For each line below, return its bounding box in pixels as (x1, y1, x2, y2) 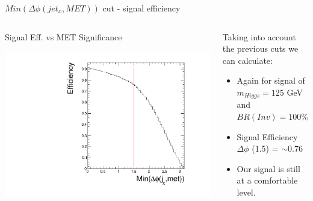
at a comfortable (237, 174, 298, 187)
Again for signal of (237, 74, 305, 87)
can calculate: (222, 54, 273, 66)
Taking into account (222, 30, 296, 43)
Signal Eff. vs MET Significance (5, 30, 122, 43)
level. (237, 185, 256, 198)
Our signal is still (237, 162, 300, 175)
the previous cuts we (222, 42, 299, 55)
